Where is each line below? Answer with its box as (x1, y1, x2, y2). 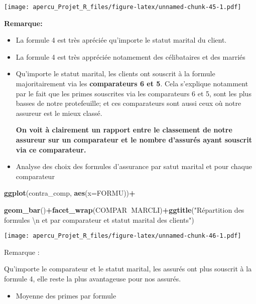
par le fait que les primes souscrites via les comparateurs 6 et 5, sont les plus (16, 88, 251, 98)
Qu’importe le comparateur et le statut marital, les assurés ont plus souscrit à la (4, 263, 252, 274)
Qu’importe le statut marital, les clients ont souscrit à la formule (16, 68, 215, 79)
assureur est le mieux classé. (16, 107, 102, 118)
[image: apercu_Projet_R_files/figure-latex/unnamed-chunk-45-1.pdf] (4, 4, 241, 11)
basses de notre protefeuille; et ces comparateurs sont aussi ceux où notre (16, 98, 241, 108)
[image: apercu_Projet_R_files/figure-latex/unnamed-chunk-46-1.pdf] (4, 232, 241, 240)
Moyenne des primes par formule (16, 290, 116, 300)
